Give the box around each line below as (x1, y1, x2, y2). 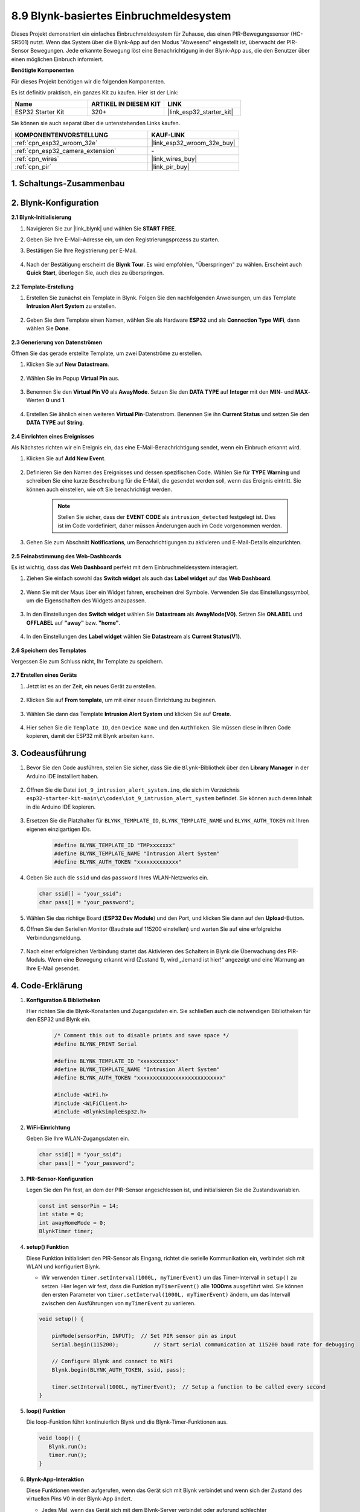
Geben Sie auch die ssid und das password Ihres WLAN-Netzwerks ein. (26, 874, 208, 881)
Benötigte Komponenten (11, 67, 74, 74)
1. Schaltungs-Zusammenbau (11, 178, 125, 189)
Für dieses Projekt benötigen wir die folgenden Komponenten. (11, 77, 166, 85)
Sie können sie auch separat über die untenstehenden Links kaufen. (11, 120, 181, 127)
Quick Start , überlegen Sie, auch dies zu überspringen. (26, 269, 164, 276)
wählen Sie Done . (26, 325, 71, 332)
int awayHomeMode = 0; (39, 1219, 106, 1226)
